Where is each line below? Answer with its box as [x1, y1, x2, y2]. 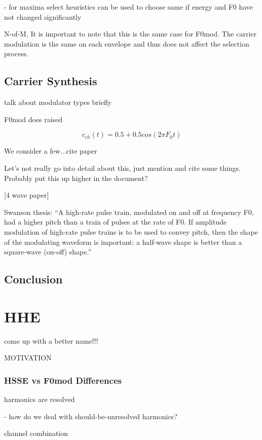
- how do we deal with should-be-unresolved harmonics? [4, 411, 177, 421]
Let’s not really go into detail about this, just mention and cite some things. [4, 162, 241, 173]
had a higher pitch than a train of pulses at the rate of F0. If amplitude [4, 216, 227, 227]
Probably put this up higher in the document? [4, 172, 148, 183]
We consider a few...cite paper [4, 145, 97, 156]
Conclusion [4, 271, 63, 287]
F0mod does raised [4, 114, 63, 124]
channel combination [4, 428, 68, 438]
